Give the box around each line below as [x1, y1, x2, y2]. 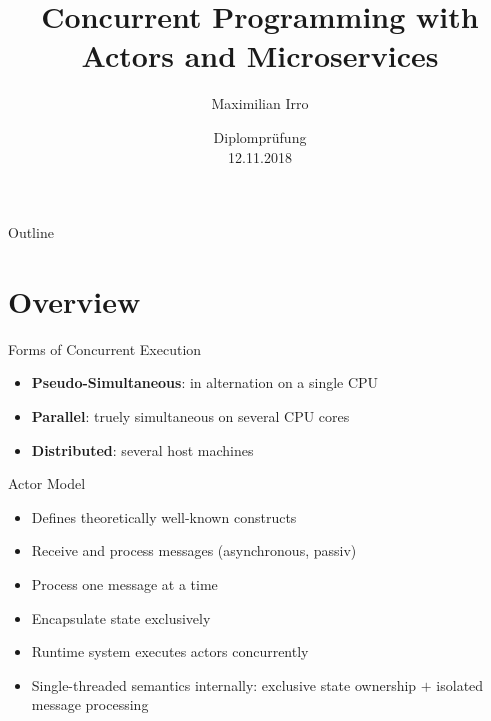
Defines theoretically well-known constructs [31, 506, 297, 527]
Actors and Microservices [81, 35, 439, 76]
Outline [8, 222, 54, 243]
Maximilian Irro [211, 93, 309, 114]
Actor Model [8, 473, 86, 494]
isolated [436, 674, 484, 695]
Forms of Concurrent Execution [8, 338, 202, 359]
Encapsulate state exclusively [31, 607, 211, 628]
